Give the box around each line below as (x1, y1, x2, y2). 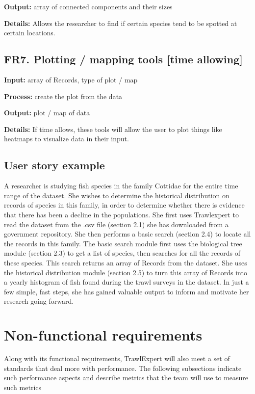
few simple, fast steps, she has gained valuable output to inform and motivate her (4, 286, 249, 296)
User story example (4, 158, 105, 173)
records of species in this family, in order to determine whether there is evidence (4, 200, 245, 210)
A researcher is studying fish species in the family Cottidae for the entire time (4, 181, 238, 191)
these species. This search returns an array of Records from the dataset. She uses (4, 257, 247, 267)
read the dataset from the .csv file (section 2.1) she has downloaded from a (4, 219, 229, 229)
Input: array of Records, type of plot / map (4, 74, 138, 84)
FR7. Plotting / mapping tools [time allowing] (4, 52, 243, 67)
